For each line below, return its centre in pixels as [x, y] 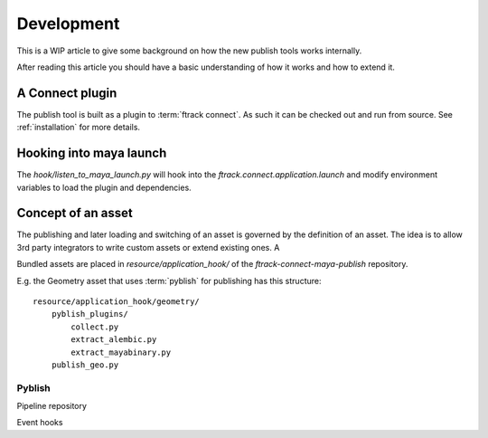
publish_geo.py [85, 365]
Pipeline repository [52, 406]
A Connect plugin [67, 93]
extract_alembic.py [114, 340]
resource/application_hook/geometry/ [117, 302]
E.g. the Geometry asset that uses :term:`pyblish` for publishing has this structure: [169, 281]
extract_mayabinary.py [121, 352]
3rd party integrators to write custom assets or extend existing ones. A [148, 247]
